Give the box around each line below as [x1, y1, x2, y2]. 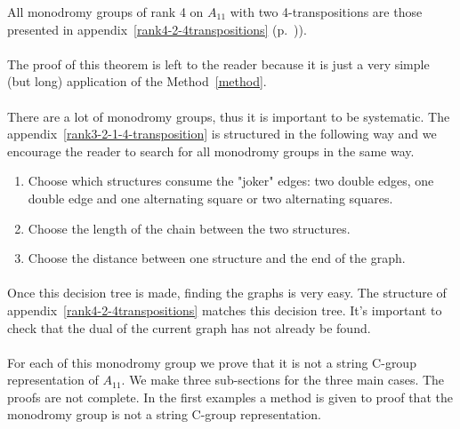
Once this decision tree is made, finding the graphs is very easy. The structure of [7, 283, 447, 302]
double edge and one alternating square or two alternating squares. [28, 188, 393, 207]
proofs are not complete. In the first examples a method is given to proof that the [7, 387, 453, 406]
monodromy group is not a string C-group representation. [7, 405, 321, 424]
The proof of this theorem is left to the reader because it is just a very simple [7, 54, 430, 73]
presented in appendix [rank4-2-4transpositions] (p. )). [7, 20, 307, 38]
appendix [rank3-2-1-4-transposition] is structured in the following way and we [7, 124, 437, 143]
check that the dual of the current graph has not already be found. [7, 318, 371, 337]
